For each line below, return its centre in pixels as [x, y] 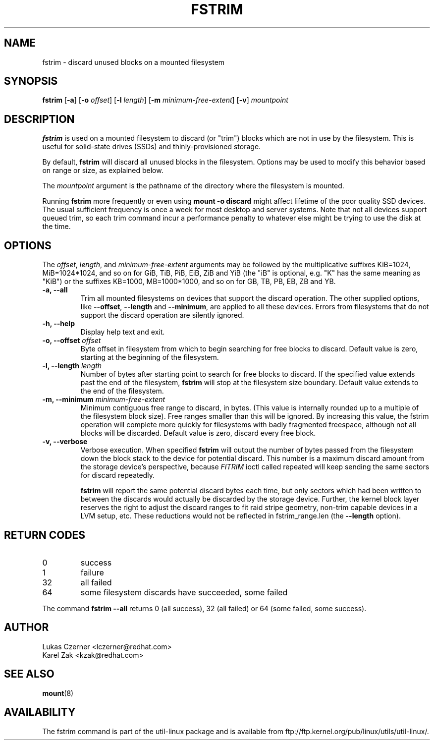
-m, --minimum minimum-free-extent [104, 400]
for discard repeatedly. [117, 475]
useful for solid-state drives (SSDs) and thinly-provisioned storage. [152, 147]
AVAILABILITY [40, 712]
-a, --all [55, 290]
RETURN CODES [45, 535]
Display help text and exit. [123, 332]
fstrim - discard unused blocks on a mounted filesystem [134, 62]
